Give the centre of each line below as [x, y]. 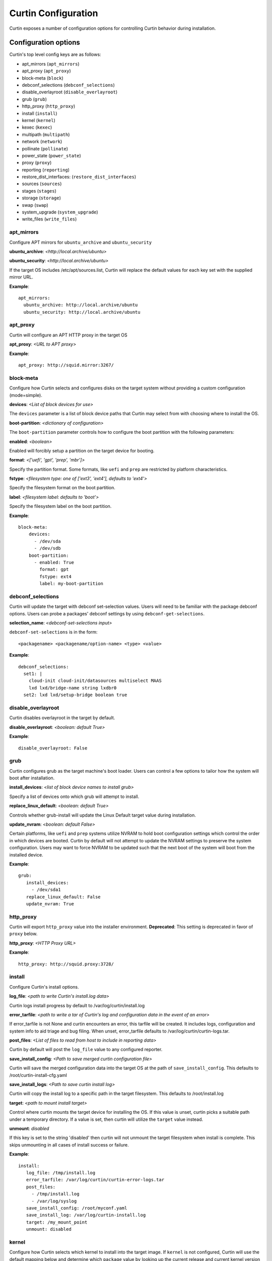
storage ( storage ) [42, 198]
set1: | [33, 674]
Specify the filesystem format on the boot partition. [62, 488]
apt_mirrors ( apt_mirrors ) [51, 64]
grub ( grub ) [35, 99]
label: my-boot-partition [71, 584]
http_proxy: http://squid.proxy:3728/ [66, 964]
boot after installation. [32, 778]
